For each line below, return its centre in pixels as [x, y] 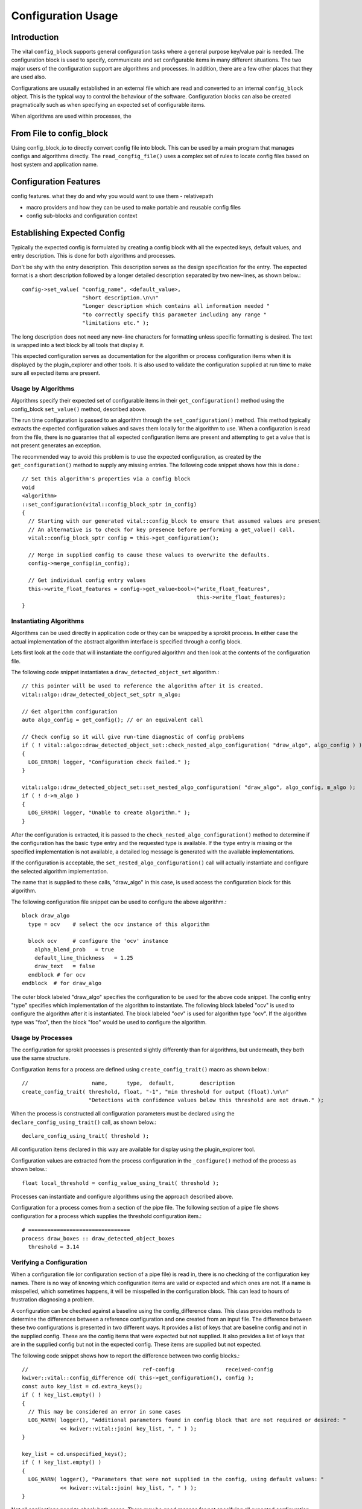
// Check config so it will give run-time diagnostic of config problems [133, 737]
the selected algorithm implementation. [60, 871]
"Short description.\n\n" [121, 298]
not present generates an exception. [56, 445]
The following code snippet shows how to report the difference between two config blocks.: [125, 1356]
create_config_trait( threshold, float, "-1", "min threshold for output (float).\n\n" [156, 1092]
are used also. [29, 77]
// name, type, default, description [129, 1083]
